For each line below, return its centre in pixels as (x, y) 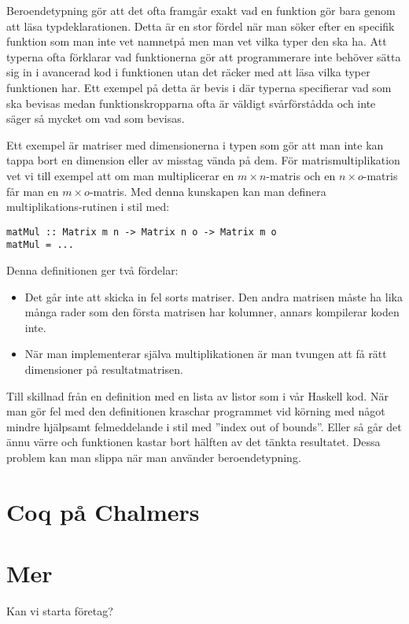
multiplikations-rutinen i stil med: (88, 207)
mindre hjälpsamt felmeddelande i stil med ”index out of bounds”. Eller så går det (204, 426)
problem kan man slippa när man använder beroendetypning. (154, 457)
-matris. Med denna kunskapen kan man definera (208, 191)
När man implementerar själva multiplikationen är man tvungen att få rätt (206, 354)
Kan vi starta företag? (60, 611)
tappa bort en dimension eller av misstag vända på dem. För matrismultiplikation (203, 160)
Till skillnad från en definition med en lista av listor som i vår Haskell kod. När (197, 395)
